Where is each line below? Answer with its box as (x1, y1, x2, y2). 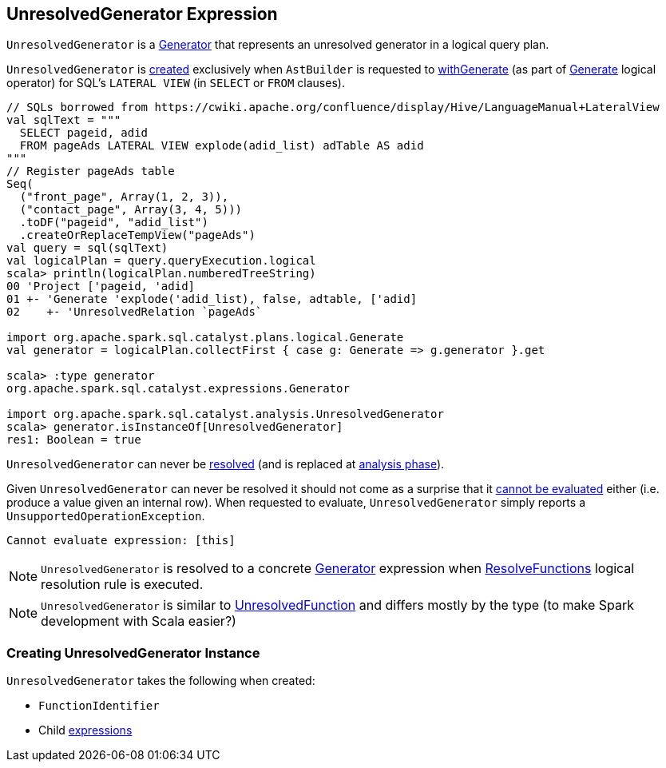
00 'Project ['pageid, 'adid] (6, 280, 196, 293)
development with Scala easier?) (41, 613, 236, 630)
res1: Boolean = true (6, 433, 141, 447)
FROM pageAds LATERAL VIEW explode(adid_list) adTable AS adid (19, 139, 424, 153)
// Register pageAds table (6, 165, 175, 178)
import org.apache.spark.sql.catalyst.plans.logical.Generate (6, 331, 404, 344)
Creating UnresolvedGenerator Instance (6, 644, 260, 661)
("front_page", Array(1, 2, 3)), (19, 190, 229, 204)
